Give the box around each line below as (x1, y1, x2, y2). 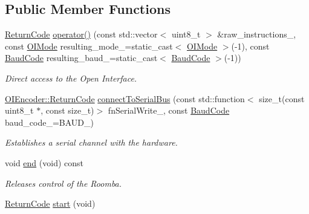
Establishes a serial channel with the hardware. (5, 136, 178, 149)
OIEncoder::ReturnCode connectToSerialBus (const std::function (5, 92, 245, 105)
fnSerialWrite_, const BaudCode (108, 104, 230, 117)
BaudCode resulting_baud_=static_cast (5, 51, 158, 64)
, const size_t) (41, 104, 94, 117)
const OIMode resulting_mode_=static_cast (5, 39, 173, 52)
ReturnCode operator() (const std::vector (5, 28, 158, 41)
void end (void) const (5, 156, 83, 169)
